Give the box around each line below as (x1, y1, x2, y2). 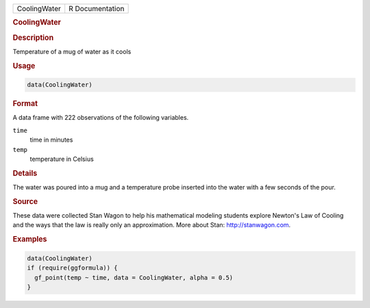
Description (12, 33, 54, 42)
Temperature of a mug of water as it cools (12, 47, 132, 55)
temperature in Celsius (29, 155, 94, 163)
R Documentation (69, 4, 125, 13)
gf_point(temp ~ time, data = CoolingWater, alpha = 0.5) (34, 274, 234, 281)
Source (12, 196, 38, 206)
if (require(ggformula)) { (27, 264, 118, 272)
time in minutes (29, 136, 73, 144)
